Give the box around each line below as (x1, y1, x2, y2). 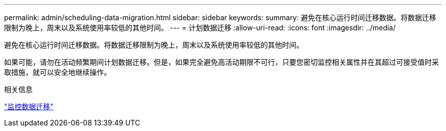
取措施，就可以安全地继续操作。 (4, 68, 111, 76)
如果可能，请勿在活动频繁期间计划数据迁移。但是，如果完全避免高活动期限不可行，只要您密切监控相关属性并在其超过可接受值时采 (4, 58, 439, 66)
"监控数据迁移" (4, 102, 54, 111)
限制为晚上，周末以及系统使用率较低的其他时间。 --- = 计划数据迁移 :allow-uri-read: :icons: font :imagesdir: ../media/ (4, 23, 396, 32)
